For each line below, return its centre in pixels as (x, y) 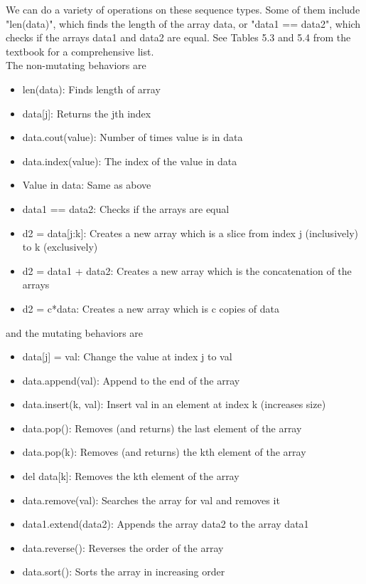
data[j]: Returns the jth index (87, 113)
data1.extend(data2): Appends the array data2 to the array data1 (166, 524)
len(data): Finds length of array (91, 89)
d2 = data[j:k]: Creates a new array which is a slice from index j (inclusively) (190, 233)
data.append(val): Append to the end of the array (131, 380)
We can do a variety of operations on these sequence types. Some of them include (183, 9)
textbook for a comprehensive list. (80, 51)
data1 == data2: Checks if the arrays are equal (126, 208)
